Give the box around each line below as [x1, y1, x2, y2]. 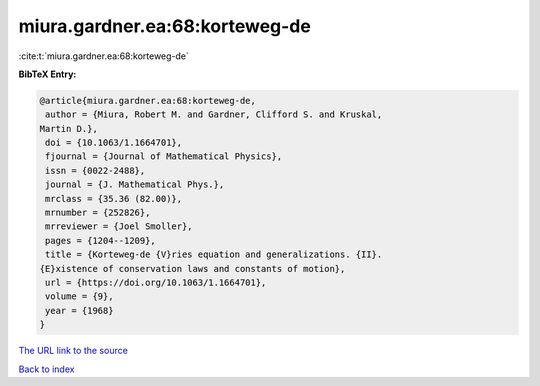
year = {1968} [45, 305, 114, 316]
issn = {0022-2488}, [45, 165, 146, 176]
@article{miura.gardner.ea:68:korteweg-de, [39, 95, 257, 106]
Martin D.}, [39, 123, 99, 134]
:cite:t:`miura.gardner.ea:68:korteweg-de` [18, 50, 190, 62]
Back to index [18, 363, 75, 375]
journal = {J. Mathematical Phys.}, [45, 179, 225, 190]
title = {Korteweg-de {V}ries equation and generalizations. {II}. [45, 249, 383, 260]
